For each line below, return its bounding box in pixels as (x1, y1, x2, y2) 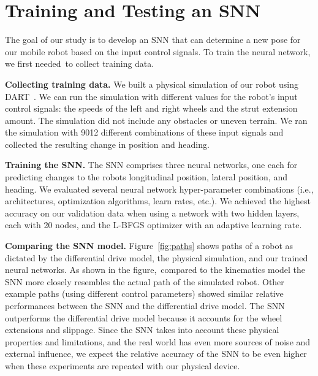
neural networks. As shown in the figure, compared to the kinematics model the (5, 263, 306, 276)
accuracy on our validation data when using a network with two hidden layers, (5, 206, 300, 219)
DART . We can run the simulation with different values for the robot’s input (5, 90, 298, 102)
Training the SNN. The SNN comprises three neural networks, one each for (5, 158, 298, 171)
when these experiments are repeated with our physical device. (5, 359, 240, 372)
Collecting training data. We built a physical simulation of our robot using (5, 77, 298, 90)
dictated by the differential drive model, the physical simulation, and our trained (5, 251, 308, 264)
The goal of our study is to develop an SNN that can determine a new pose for (5, 33, 301, 46)
